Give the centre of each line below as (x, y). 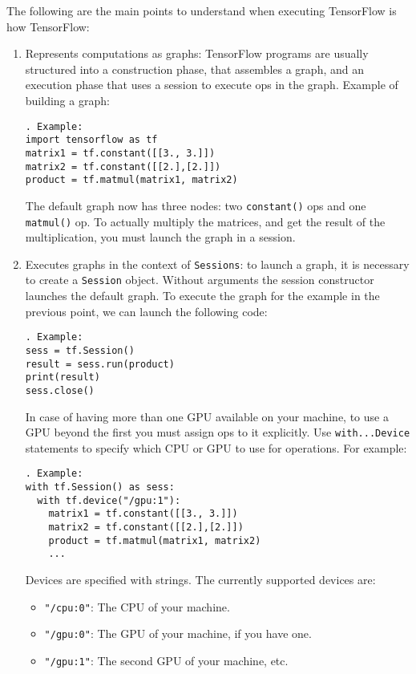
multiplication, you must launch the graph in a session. (160, 237)
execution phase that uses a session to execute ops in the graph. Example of (212, 85)
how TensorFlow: (48, 26)
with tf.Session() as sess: (100, 487)
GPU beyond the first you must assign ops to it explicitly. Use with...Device (218, 432)
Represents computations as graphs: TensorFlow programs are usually (197, 53)
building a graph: (67, 100)
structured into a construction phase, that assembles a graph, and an (194, 69)
